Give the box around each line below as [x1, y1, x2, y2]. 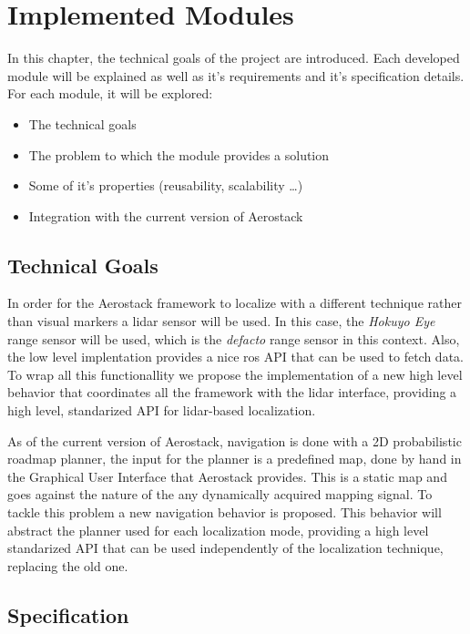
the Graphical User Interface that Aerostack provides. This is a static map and [7, 466, 447, 486]
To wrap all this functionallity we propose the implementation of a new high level [7, 364, 463, 383]
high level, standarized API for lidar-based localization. [7, 401, 316, 420]
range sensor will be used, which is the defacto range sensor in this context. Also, [7, 329, 460, 348]
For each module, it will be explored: [7, 84, 213, 103]
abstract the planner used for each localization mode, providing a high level [7, 520, 429, 539]
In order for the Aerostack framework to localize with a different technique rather [7, 293, 462, 312]
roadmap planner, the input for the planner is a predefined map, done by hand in [7, 449, 462, 468]
